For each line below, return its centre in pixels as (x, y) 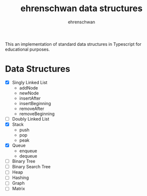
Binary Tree (24, 161)
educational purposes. (27, 49)
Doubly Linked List (31, 119)
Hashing (20, 178)
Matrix (18, 189)
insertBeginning (35, 103)
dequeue (28, 156)
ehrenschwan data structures (82, 9)
